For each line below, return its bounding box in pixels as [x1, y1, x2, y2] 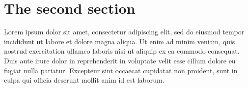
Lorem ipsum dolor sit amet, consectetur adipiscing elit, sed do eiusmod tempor [4, 27, 245, 37]
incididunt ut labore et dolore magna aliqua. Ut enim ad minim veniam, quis [4, 36, 235, 46]
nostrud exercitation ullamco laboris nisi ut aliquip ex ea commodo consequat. [4, 46, 240, 56]
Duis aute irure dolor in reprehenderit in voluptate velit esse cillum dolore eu [4, 55, 236, 65]
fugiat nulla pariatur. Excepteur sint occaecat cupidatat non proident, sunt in [4, 65, 238, 75]
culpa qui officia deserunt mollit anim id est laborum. [4, 75, 165, 85]
